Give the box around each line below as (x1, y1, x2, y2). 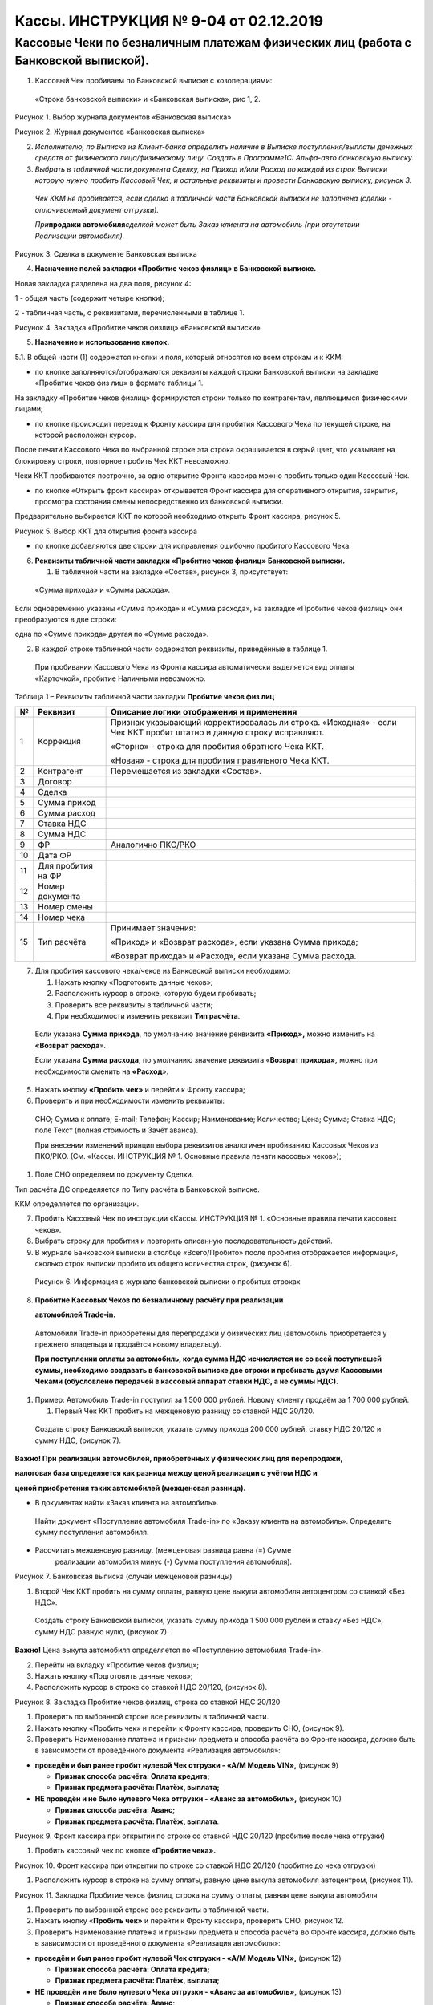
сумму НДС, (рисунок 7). (34, 1436, 122, 1445)
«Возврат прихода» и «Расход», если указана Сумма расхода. (110, 950, 357, 962)
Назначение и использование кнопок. (34, 338, 170, 347)
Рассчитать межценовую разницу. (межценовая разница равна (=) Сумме (34, 1545, 292, 1555)
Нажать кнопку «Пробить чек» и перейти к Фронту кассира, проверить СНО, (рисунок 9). (34, 1723, 345, 1732)
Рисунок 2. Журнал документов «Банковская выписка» (14, 127, 206, 136)
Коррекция (37, 736, 82, 747)
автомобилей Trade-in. (34, 1310, 116, 1319)
